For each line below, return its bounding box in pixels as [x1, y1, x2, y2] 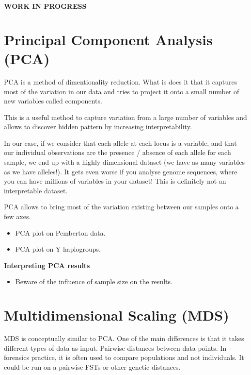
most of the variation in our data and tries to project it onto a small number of [4, 86, 239, 96]
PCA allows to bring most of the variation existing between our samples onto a [4, 202, 239, 212]
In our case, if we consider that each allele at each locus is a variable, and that [4, 137, 237, 148]
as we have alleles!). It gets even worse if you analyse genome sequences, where [4, 166, 237, 176]
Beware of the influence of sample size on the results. [15, 276, 173, 287]
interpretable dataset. [4, 185, 68, 195]
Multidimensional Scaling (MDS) [4, 305, 229, 325]
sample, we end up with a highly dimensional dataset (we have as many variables [4, 157, 245, 167]
